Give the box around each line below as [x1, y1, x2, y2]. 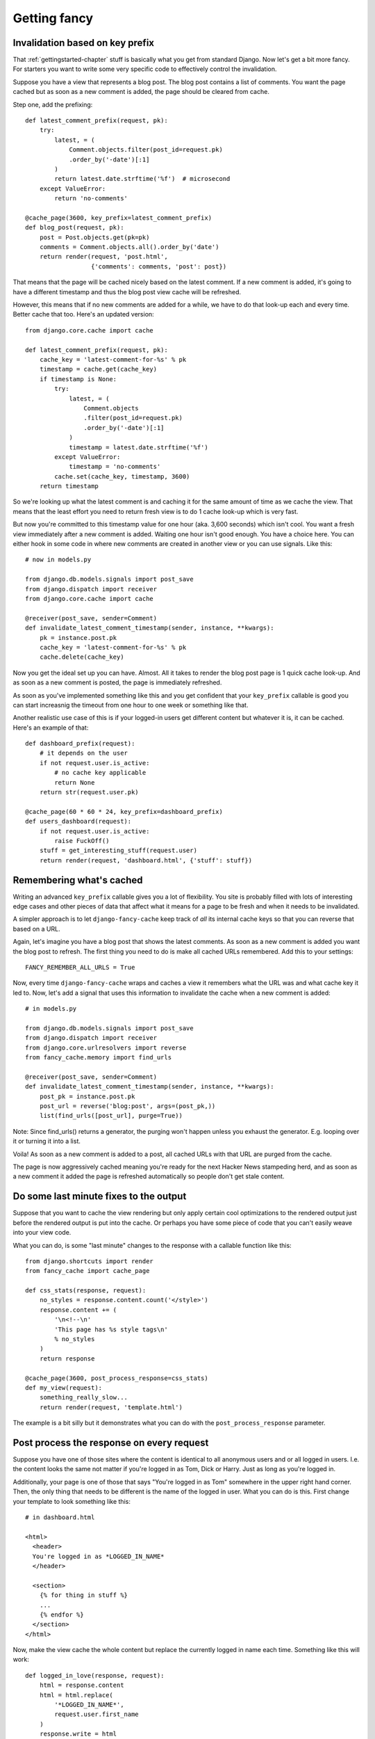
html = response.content [39, 1681, 124, 1690]
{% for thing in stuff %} [39, 1592, 128, 1599]
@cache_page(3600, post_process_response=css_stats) [25, 1374, 208, 1382]
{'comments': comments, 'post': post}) [90, 262, 227, 271]
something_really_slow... [39, 1393, 128, 1402]
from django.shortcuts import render [25, 1257, 154, 1265]
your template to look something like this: [12, 1497, 131, 1505]
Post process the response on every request [12, 1436, 209, 1448]
